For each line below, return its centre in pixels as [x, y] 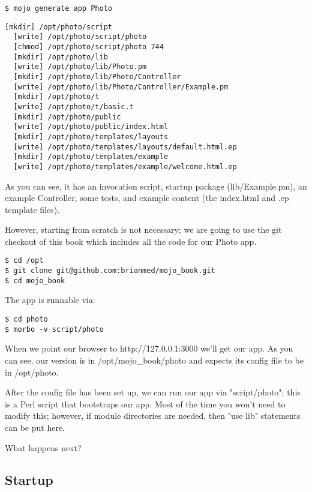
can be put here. [35, 427]
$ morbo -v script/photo [54, 329]
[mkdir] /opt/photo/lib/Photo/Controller [97, 76]
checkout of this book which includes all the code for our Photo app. [131, 241]
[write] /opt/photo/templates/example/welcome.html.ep [125, 166]
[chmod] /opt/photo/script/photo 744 [88, 46]
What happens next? [43, 447]
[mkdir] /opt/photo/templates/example [91, 157]
